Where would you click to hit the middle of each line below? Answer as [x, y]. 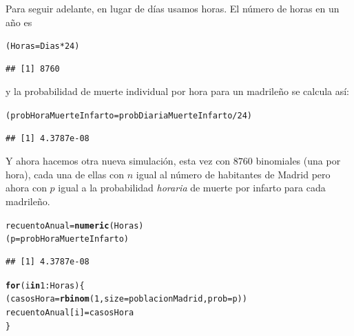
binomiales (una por [298, 161]
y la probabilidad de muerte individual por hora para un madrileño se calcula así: [178, 91]
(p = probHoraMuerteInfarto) [67, 239]
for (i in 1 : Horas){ [45, 285]
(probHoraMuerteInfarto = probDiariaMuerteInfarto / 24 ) [129, 116]
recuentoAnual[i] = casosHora [70, 312]
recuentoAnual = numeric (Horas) [75, 225]
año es [19, 22]
